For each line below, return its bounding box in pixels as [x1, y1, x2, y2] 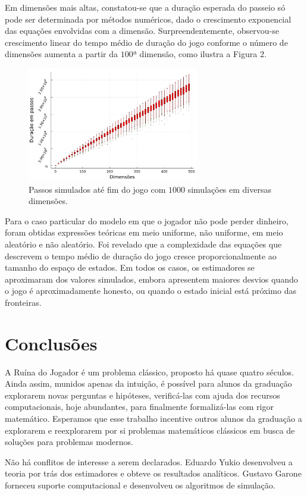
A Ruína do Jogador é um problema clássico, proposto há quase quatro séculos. [5, 365, 294, 378]
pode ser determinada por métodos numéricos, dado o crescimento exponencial [5, 12, 292, 25]
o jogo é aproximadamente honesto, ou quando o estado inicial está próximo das [5, 284, 296, 297]
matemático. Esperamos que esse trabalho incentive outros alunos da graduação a [5, 412, 302, 425]
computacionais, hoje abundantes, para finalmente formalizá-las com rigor [5, 400, 274, 413]
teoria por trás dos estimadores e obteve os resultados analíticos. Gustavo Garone [5, 467, 302, 480]
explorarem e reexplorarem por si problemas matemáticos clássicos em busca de [5, 424, 295, 436]
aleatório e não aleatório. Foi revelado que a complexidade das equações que [5, 237, 282, 250]
